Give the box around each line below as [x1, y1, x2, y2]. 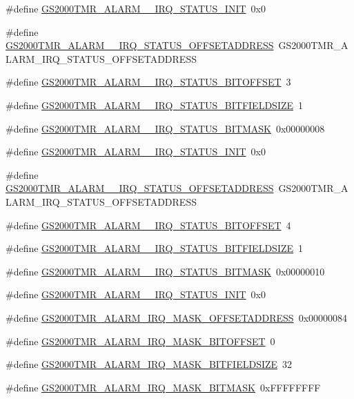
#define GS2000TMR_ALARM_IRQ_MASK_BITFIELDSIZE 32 [6, 357, 293, 371]
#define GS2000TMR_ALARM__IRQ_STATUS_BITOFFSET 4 [6, 217, 291, 232]
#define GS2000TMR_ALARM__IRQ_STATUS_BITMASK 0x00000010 [6, 264, 325, 278]
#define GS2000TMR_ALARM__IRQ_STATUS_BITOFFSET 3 [6, 75, 291, 89]
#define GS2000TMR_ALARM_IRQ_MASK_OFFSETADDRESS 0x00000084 [6, 310, 348, 324]
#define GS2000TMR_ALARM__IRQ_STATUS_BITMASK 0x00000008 [6, 121, 325, 135]
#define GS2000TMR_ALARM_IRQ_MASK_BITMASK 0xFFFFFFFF [6, 380, 321, 394]
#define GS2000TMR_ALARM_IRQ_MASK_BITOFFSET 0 [6, 333, 275, 348]
